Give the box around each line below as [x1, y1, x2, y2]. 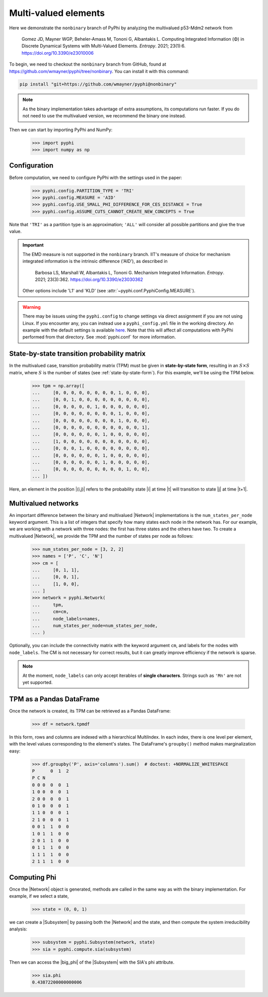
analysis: [9, 926, 27, 932]
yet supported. [22, 679, 53, 685]
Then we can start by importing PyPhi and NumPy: [9, 127, 113, 133]
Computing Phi [9, 873, 57, 882]
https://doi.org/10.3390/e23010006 [21, 50, 94, 56]
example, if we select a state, [9, 893, 69, 899]
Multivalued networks [9, 499, 79, 507]
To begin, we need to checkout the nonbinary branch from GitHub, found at [9, 61, 166, 67]
